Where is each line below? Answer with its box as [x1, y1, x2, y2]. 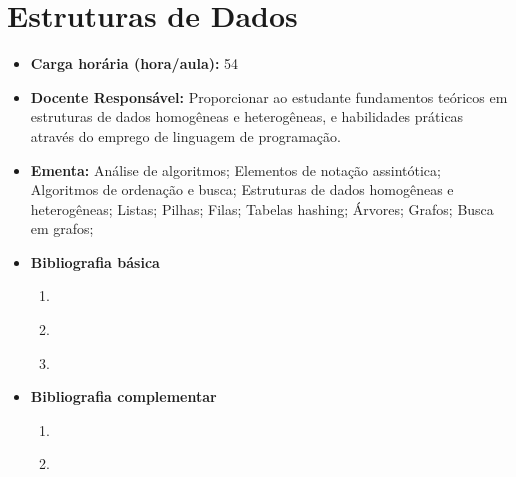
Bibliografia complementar [30, 386, 217, 407]
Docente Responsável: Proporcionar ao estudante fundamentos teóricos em [30, 86, 508, 107]
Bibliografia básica [30, 251, 160, 272]
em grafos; [30, 218, 94, 239]
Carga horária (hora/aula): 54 [30, 53, 239, 74]
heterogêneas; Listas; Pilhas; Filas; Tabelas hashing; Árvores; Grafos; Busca [30, 198, 494, 219]
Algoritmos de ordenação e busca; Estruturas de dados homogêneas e [30, 179, 454, 200]
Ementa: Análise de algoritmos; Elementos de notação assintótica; [30, 159, 441, 180]
